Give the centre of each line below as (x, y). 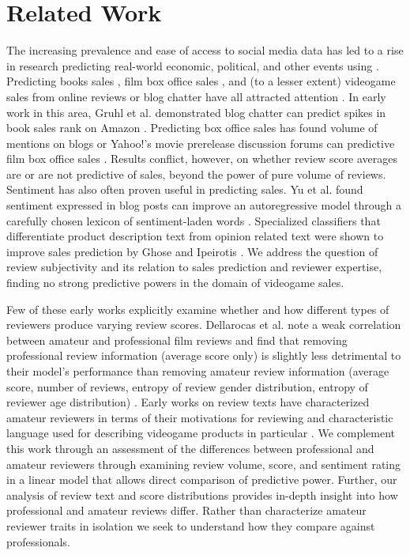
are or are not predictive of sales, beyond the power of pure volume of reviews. (196, 174)
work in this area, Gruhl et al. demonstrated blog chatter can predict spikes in (196, 112)
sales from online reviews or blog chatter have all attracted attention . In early (196, 96)
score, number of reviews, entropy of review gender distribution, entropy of (187, 386)
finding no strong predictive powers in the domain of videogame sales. (175, 283)
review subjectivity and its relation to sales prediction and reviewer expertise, (194, 267)
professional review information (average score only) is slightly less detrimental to (204, 355)
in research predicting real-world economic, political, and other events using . (193, 65)
